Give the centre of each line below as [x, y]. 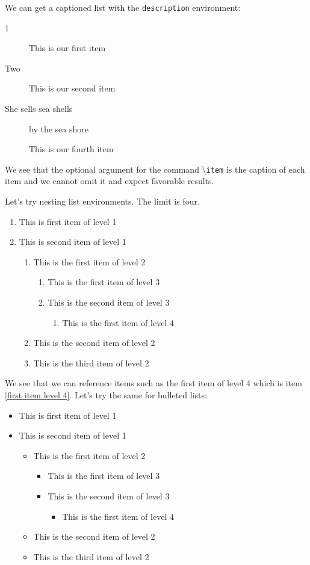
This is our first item [67, 48]
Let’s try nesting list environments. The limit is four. [102, 201]
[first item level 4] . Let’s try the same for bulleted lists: [106, 395]
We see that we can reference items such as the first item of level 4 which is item [153, 383]
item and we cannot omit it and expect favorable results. [110, 181]
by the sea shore [59, 128]
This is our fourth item [71, 149]
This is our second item [72, 88]
